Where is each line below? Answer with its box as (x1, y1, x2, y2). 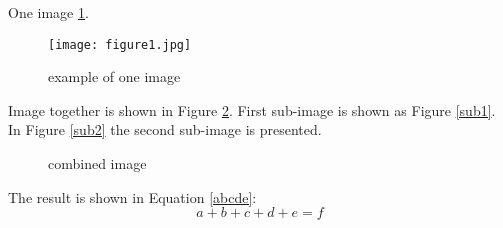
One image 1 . (8, 2, 89, 22)
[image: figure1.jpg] (48, 37, 192, 52)
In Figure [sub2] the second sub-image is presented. (8, 119, 322, 140)
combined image (48, 153, 147, 174)
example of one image (48, 66, 181, 87)
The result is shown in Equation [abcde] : (8, 186, 257, 207)
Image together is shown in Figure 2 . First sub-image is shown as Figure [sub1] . (8, 99, 496, 120)
